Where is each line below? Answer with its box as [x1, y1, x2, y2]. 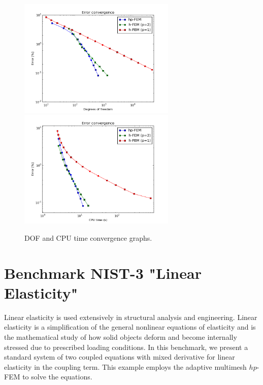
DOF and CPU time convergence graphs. [24, 232, 152, 243]
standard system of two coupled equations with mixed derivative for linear [4, 351, 235, 362]
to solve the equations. [22, 371, 92, 382]
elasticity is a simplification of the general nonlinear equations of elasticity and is [4, 322, 256, 332]
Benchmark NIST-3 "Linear [4, 262, 202, 283]
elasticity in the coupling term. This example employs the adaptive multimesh [4, 361, 247, 372]
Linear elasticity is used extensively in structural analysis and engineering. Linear [4, 311, 257, 322]
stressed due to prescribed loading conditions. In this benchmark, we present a [4, 341, 248, 352]
